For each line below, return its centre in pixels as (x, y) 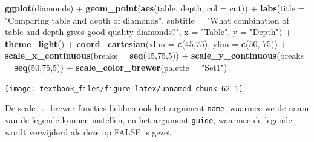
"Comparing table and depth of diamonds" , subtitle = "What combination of (147, 20)
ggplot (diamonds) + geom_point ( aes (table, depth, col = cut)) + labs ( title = (155, 8)
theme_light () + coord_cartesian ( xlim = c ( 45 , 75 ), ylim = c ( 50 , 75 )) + (146, 43)
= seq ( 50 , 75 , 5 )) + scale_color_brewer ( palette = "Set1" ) (116, 67)
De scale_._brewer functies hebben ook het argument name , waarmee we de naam (157, 108)
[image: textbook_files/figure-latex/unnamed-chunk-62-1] (124, 89)
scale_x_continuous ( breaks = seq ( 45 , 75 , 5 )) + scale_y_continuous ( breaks (155, 55)
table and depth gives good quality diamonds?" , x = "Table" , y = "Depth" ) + (148, 32)
